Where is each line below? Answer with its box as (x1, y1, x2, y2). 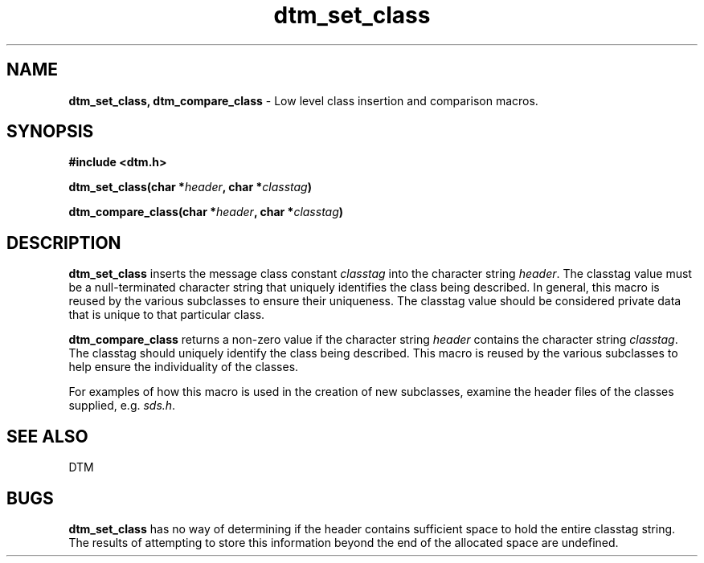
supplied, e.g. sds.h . (68, 398, 176, 413)
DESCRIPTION (6, 232, 121, 253)
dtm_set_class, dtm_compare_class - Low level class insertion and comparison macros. (68, 93, 538, 108)
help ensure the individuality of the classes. (68, 360, 299, 374)
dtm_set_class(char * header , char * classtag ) (68, 180, 312, 194)
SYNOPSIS (6, 121, 94, 142)
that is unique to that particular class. (68, 308, 265, 322)
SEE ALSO (6, 426, 88, 447)
